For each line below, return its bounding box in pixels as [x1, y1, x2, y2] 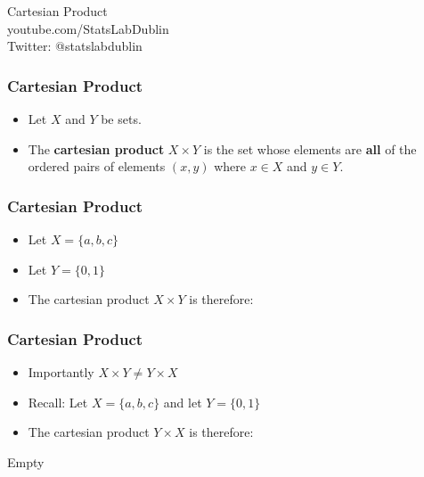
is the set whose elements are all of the [203, 139, 417, 158]
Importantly [28, 363, 94, 381]
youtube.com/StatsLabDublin [7, 19, 169, 37]
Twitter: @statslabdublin [7, 37, 143, 55]
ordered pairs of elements [28, 157, 166, 176]
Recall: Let [28, 392, 88, 411]
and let [163, 392, 202, 411]
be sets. [101, 110, 142, 127]
